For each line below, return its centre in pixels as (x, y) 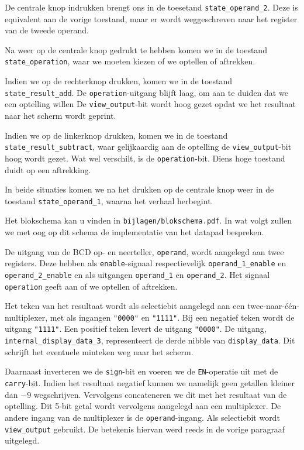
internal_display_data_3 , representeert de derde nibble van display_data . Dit (150, 340)
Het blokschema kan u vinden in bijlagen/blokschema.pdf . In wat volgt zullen (148, 220)
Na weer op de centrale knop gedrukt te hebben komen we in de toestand (136, 49)
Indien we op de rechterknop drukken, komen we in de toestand (119, 81)
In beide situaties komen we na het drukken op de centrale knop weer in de (139, 189)
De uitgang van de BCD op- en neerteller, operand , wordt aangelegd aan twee (144, 251)
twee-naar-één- (273, 306)
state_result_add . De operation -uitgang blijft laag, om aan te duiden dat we (146, 92)
